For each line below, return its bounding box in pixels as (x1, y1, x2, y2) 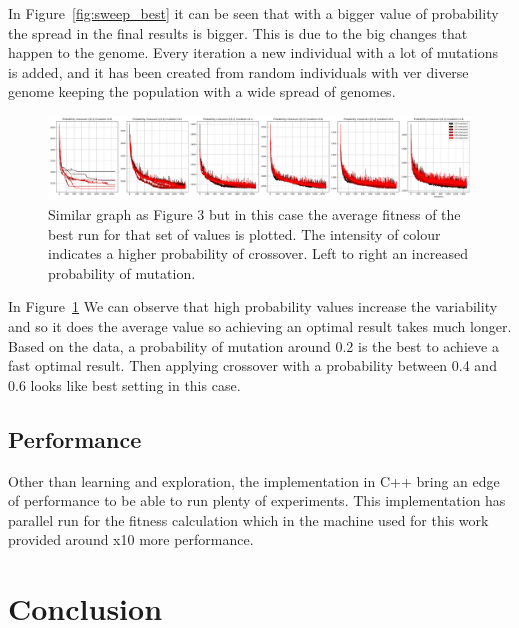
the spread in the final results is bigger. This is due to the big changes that (8, 22, 468, 43)
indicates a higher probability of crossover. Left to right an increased (48, 243, 468, 264)
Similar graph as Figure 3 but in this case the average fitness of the (48, 204, 461, 225)
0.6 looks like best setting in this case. (8, 374, 241, 395)
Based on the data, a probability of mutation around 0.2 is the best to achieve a (8, 335, 499, 356)
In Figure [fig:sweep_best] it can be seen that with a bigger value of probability (8, 3, 499, 23)
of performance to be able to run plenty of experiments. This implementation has (8, 490, 506, 511)
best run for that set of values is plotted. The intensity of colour (48, 223, 441, 244)
